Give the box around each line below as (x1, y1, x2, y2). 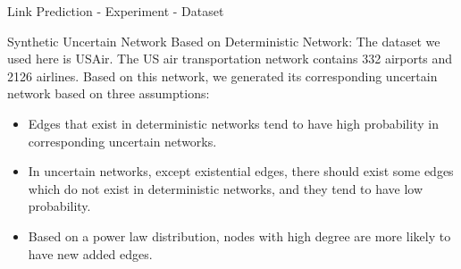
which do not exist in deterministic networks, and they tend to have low (28, 179, 423, 198)
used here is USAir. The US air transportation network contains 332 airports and (7, 49, 453, 68)
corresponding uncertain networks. (28, 131, 217, 150)
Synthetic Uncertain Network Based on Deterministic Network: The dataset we (7, 31, 440, 50)
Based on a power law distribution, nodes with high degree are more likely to (28, 226, 451, 245)
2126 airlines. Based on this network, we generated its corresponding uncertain (7, 66, 438, 85)
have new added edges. (28, 244, 153, 263)
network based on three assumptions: (7, 84, 210, 103)
